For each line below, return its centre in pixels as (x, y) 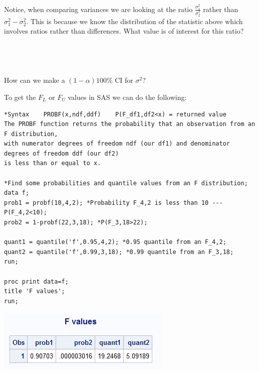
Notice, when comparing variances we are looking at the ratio (98, 9)
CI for (124, 80)
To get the (20, 97)
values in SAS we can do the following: (127, 97)
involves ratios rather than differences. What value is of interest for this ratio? (124, 31)
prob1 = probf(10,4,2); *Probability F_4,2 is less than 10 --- (113, 203)
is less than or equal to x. (53, 163)
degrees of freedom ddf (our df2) (62, 153)
